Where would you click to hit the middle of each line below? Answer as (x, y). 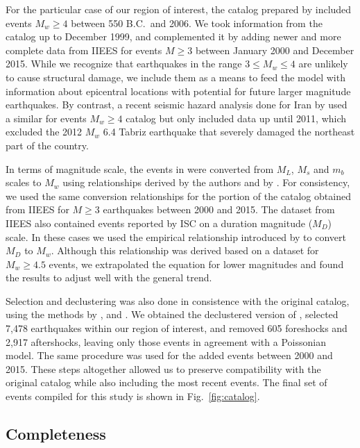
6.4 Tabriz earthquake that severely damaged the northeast (229, 132)
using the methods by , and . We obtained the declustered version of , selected (172, 314)
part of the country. (47, 145)
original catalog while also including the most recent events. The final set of (166, 382)
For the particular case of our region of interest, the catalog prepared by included (179, 9)
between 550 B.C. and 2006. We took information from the (197, 23)
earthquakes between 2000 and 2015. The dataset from (219, 209)
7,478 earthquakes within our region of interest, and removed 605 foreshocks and (177, 328)
